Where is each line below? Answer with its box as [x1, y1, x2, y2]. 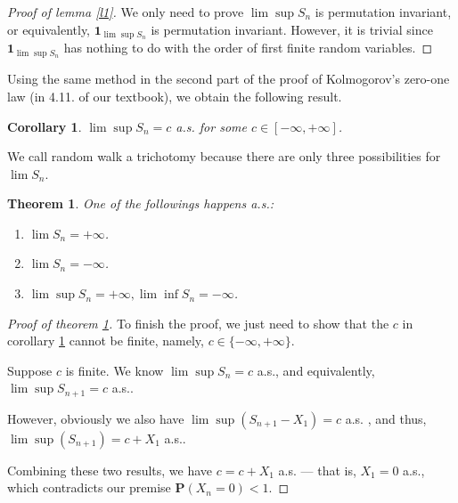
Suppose [7, 361, 53, 379]
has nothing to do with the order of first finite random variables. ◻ [63, 38, 433, 57]
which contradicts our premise [7, 478, 171, 497]
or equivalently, [7, 20, 91, 38]
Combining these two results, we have [7, 460, 213, 479]
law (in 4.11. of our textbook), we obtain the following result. [7, 86, 342, 105]
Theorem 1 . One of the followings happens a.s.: [7, 194, 274, 213]
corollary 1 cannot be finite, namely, [7, 331, 204, 350]
